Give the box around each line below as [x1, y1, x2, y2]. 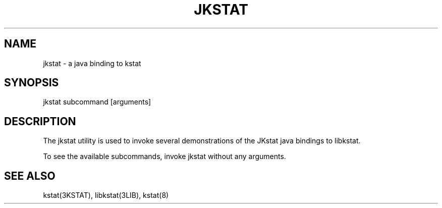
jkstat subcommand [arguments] [43, 97, 151, 107]
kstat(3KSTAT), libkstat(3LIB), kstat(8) [43, 191, 169, 200]
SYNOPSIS [4, 76, 59, 89]
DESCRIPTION [4, 115, 76, 128]
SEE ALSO [4, 169, 56, 182]
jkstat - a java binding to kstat [43, 59, 141, 68]
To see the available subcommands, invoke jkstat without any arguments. [43, 152, 286, 161]
